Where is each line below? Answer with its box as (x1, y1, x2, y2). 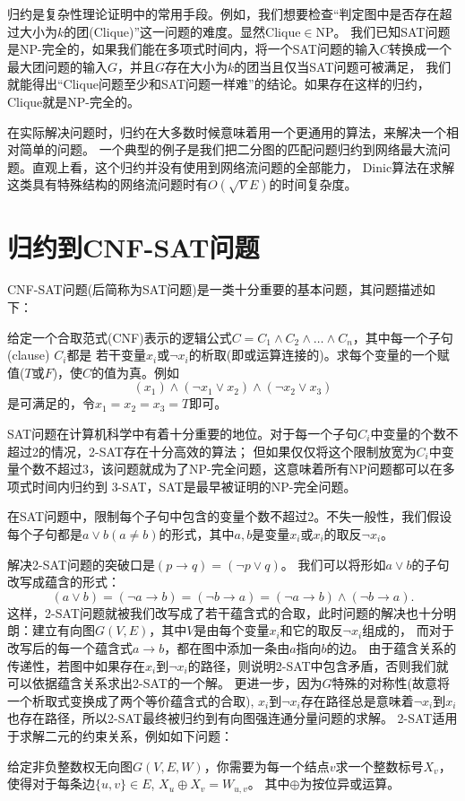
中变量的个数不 (370, 424, 459, 443)
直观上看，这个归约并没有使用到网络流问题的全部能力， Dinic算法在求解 (31, 157, 455, 176)
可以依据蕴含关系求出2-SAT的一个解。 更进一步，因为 (7, 674, 323, 692)
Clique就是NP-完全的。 (7, 91, 140, 110)
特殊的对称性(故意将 (332, 674, 451, 692)
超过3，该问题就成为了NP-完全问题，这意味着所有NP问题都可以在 (56, 459, 443, 478)
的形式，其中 (159, 525, 235, 543)
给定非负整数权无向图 (7, 756, 133, 775)
